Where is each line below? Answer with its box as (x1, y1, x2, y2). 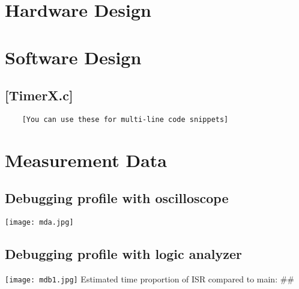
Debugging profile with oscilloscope (5, 189, 229, 207)
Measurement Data (5, 147, 167, 172)
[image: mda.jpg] (5, 218, 74, 227)
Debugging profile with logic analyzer (5, 245, 242, 263)
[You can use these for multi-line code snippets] (22, 115, 229, 124)
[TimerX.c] (5, 86, 73, 105)
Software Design (5, 44, 142, 69)
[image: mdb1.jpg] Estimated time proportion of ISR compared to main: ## (5, 273, 295, 285)
